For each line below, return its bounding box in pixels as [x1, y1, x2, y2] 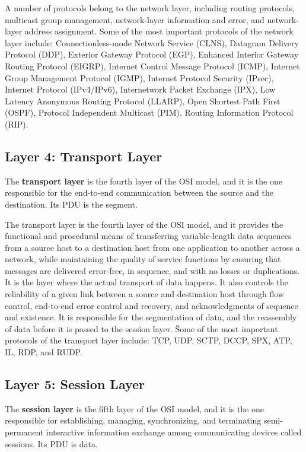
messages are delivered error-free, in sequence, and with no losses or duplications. [5, 264, 300, 276]
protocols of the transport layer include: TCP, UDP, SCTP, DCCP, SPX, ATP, [5, 334, 292, 346]
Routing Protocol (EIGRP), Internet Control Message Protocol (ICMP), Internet [5, 59, 300, 72]
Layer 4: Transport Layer [5, 147, 162, 165]
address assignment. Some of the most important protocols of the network [24, 25, 294, 37]
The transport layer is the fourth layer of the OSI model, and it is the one [5, 174, 282, 187]
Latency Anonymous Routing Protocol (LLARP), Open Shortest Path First [5, 94, 280, 107]
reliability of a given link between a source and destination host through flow [5, 288, 284, 300]
